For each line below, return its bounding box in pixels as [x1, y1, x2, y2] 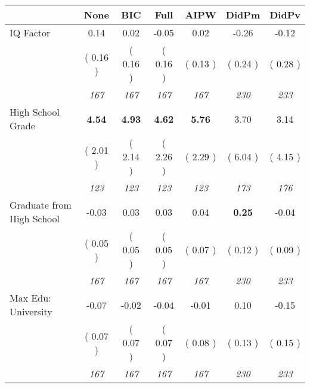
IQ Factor [10, 26, 51, 39]
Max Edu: [10, 291, 51, 305]
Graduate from [10, 198, 72, 212]
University [10, 305, 52, 318]
